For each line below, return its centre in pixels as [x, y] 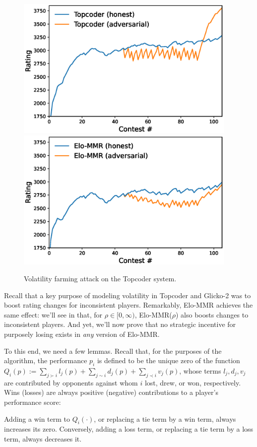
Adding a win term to [37, 418]
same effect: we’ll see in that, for [53, 314]
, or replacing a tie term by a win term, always [165, 418]
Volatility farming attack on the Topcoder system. [100, 278]
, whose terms [200, 370]
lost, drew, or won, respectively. [193, 382]
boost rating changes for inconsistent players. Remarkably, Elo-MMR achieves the [128, 305]
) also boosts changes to [212, 314]
